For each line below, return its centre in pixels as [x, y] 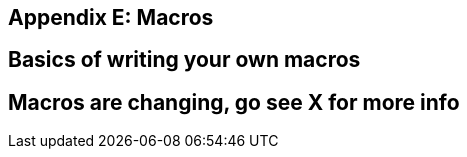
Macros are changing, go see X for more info [234, 102]
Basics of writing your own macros [184, 60]
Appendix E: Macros [111, 17]
